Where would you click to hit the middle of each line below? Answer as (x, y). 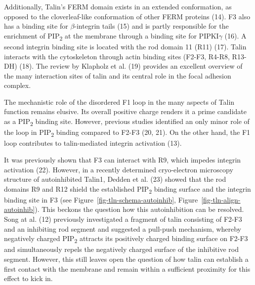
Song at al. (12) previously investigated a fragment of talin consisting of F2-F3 (123, 219)
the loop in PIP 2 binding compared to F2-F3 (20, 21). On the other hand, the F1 (127, 133)
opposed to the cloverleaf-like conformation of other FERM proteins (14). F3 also (127, 16)
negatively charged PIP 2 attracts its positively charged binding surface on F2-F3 (126, 239)
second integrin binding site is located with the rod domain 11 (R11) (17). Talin (125, 46)
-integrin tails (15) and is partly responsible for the (151, 26)
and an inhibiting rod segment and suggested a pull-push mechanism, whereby (123, 228)
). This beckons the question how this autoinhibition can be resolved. (139, 209)
